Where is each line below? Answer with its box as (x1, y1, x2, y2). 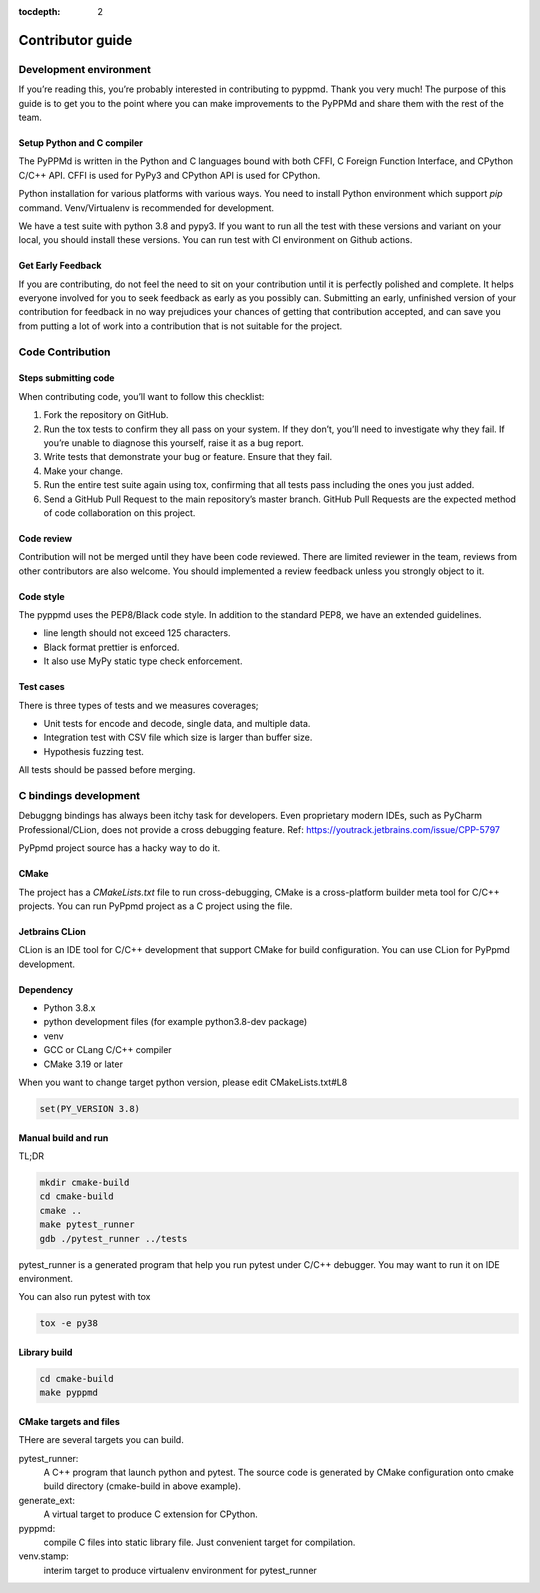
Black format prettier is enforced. (43, 641, 180, 653)
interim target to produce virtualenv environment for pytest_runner (43, 1564, 317, 1576)
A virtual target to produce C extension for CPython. (43, 1508, 259, 1520)
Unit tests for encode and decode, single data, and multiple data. (43, 718, 311, 730)
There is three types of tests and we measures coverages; (18, 699, 259, 711)
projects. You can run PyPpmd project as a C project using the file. (18, 900, 293, 912)
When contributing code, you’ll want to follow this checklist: (18, 390, 265, 402)
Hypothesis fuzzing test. (43, 745, 145, 757)
